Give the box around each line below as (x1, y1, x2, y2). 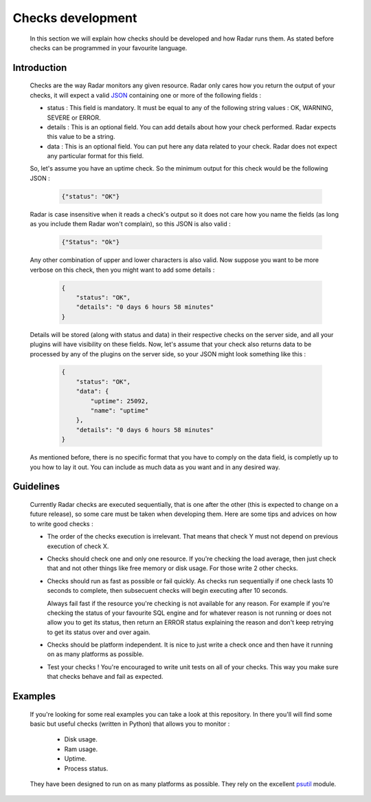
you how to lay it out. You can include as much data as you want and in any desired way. (30, 463, 280, 471)
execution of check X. (47, 542, 109, 550)
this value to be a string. (47, 133, 115, 141)
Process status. (64, 764, 109, 772)
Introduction (12, 62, 67, 74)
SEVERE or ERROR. (47, 113, 101, 122)
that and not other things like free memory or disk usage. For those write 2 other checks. (47, 564, 298, 572)
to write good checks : (30, 519, 93, 528)
